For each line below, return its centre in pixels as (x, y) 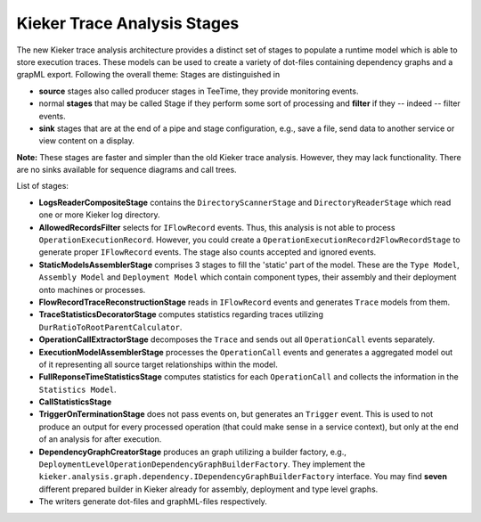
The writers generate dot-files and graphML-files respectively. (153, 502)
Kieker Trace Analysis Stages (128, 23)
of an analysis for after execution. (100, 439)
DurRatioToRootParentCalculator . (110, 327)
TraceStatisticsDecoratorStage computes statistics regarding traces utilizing (181, 314)
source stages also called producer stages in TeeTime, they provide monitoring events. (199, 91)
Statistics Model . (77, 389)
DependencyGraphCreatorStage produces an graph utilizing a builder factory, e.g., (192, 452)
